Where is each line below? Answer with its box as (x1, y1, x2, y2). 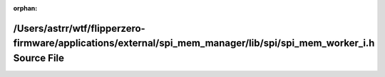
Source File (13, 52, 64, 64)
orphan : (13, 4, 38, 12)
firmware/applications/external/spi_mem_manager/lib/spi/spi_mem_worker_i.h (13, 37, 375, 49)
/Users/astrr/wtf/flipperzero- (13, 22, 145, 35)
